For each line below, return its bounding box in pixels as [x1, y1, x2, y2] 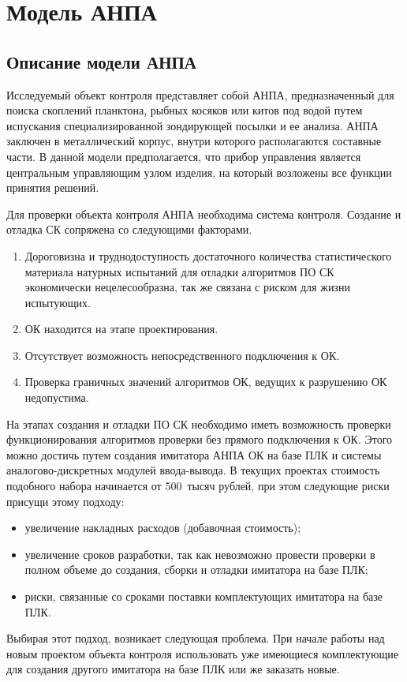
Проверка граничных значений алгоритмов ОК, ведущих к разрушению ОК [24, 373, 387, 390]
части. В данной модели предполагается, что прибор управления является [6, 148, 361, 164]
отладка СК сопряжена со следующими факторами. [6, 221, 252, 238]
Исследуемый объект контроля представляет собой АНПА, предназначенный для [6, 86, 394, 103]
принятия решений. [6, 179, 99, 196]
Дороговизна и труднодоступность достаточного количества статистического [24, 247, 392, 264]
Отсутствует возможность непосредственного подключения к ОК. [24, 347, 340, 363]
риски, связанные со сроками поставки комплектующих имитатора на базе [24, 588, 383, 605]
